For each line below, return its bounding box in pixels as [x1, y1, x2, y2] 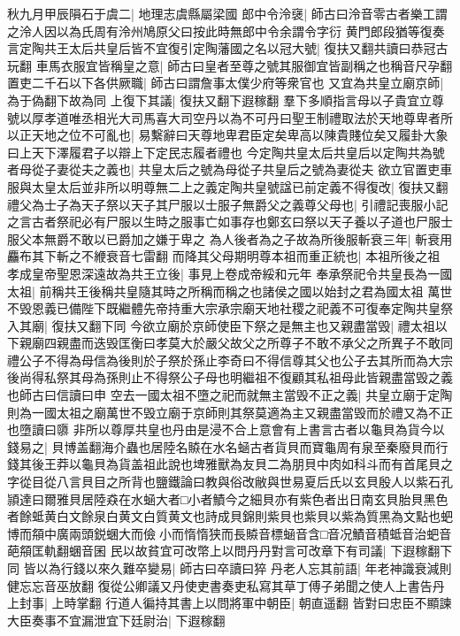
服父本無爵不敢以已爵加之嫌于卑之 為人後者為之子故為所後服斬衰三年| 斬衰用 [7, 229, 453, 248]
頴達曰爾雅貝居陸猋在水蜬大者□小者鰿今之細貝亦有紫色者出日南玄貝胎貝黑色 [7, 489, 448, 508]
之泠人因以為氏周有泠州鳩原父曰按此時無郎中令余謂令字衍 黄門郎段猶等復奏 [7, 21, 445, 40]
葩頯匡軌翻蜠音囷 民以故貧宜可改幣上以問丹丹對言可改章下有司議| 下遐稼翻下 [7, 541, 453, 560]
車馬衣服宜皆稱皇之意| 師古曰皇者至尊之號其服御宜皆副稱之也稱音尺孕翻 [35, 56, 453, 74]
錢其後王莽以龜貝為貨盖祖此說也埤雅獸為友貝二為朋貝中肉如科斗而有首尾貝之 [7, 455, 453, 473]
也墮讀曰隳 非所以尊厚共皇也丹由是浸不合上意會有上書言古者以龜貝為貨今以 [7, 420, 445, 439]
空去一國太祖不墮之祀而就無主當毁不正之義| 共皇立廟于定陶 [110, 386, 453, 404]
